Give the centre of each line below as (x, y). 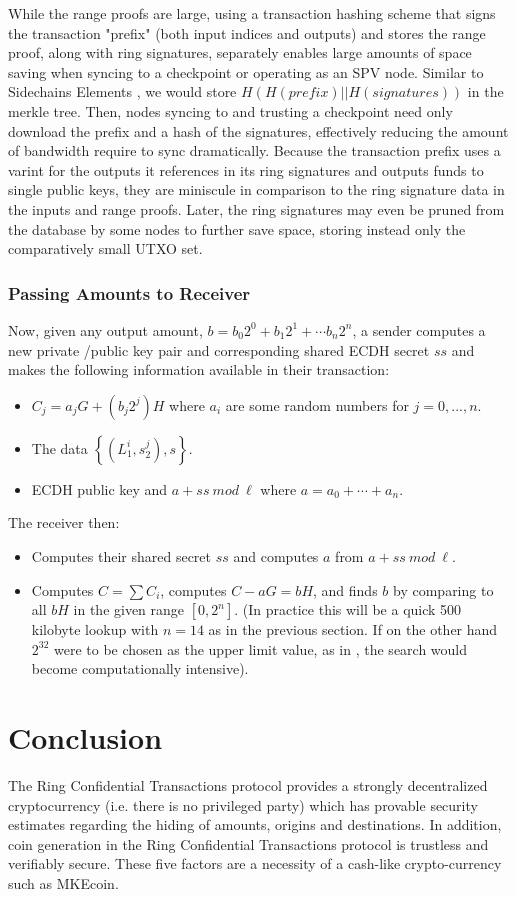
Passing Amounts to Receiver (129, 292)
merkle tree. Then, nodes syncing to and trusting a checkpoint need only (230, 110)
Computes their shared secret (121, 555)
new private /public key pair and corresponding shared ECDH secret (219, 349)
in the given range (129, 609)
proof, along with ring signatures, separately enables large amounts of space (240, 52)
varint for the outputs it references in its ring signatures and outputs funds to (246, 169)
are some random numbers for (317, 404)
